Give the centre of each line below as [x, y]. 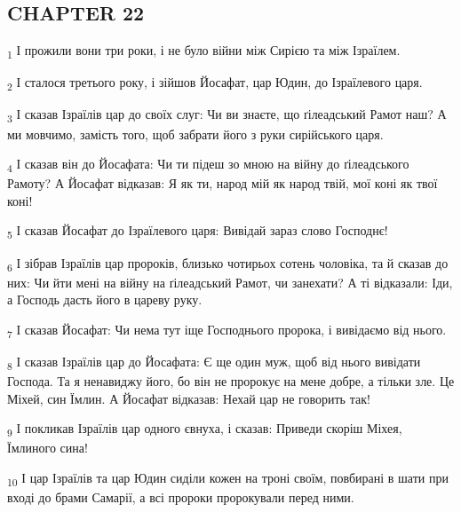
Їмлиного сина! [48, 448]
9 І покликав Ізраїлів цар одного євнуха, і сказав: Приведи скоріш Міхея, [205, 429]
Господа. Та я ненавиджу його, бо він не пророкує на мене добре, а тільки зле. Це [231, 381]
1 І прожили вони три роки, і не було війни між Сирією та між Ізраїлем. [204, 51]
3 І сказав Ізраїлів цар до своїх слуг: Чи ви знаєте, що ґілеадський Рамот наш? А [227, 115]
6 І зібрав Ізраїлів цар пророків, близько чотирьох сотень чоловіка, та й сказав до [228, 264]
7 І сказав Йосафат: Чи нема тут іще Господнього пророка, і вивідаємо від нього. [227, 330]
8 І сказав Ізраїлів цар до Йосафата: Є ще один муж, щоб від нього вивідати [214, 362]
